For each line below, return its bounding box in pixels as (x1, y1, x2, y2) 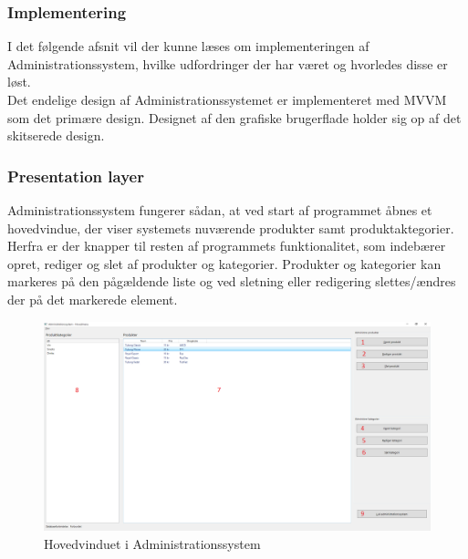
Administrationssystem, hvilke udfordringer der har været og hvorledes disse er (7, 54, 448, 73)
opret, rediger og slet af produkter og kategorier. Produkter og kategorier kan (7, 254, 442, 273)
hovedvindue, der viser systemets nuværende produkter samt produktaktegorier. (7, 218, 454, 237)
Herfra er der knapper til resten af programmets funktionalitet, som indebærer (7, 236, 446, 255)
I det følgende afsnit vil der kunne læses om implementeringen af (7, 36, 369, 56)
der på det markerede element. (7, 289, 178, 308)
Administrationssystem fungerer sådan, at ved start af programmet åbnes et (7, 201, 432, 219)
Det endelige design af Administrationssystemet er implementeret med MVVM (7, 90, 447, 109)
